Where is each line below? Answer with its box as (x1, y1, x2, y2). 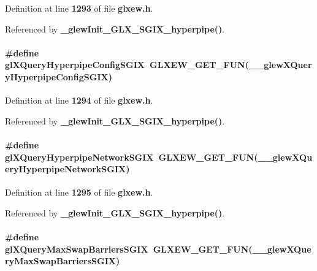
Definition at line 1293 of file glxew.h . (5, 2, 153, 14)
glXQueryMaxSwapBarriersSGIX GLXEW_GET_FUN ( (5, 242, 253, 255)
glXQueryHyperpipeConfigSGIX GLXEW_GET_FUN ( (5, 58, 249, 71)
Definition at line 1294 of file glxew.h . (5, 94, 153, 107)
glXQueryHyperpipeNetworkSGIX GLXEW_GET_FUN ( (5, 150, 258, 163)
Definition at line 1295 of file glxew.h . (5, 186, 153, 199)
